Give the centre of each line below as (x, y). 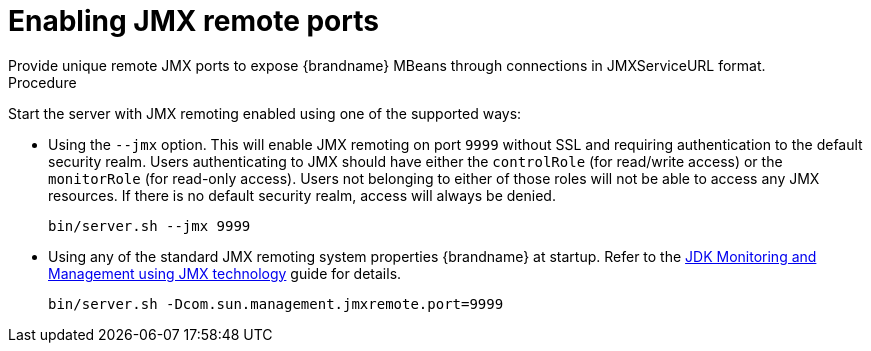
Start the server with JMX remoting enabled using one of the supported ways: (265, 113)
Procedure (42, 82)
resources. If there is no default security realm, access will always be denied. (302, 195)
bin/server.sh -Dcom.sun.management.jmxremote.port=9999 (276, 303)
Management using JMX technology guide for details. (225, 273)
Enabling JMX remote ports (193, 21)
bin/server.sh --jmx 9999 (149, 225)
